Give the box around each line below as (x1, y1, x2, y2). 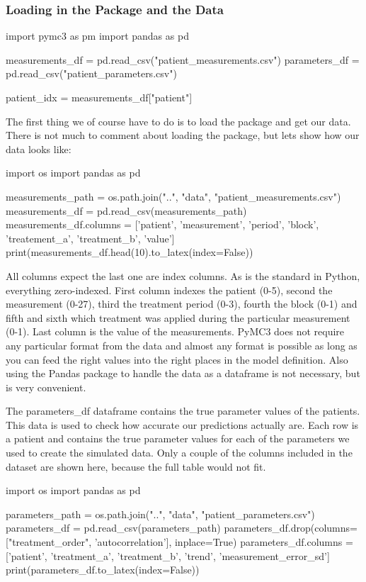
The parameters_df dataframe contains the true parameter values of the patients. (6, 403, 360, 418)
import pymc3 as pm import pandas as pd (6, 28, 189, 43)
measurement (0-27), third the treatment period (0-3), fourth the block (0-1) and (6, 296, 358, 311)
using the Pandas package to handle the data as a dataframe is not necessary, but (6, 366, 360, 381)
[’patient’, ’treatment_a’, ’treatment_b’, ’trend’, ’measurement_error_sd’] (6, 548, 330, 563)
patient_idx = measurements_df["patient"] (6, 90, 193, 104)
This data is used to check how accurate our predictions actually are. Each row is (6, 417, 359, 432)
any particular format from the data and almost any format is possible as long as (6, 337, 358, 352)
